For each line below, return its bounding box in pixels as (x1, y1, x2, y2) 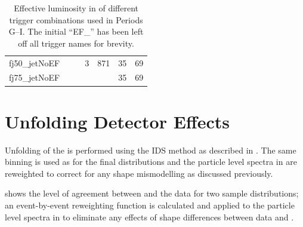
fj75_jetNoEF (9, 71, 60, 84)
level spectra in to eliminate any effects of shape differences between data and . (5, 210, 294, 223)
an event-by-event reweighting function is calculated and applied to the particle (5, 199, 295, 211)
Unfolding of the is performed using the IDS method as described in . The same (5, 143, 296, 156)
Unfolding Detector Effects (5, 109, 230, 133)
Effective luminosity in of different (14, 2, 138, 14)
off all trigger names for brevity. (18, 36, 134, 49)
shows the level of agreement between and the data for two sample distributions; (5, 187, 299, 200)
